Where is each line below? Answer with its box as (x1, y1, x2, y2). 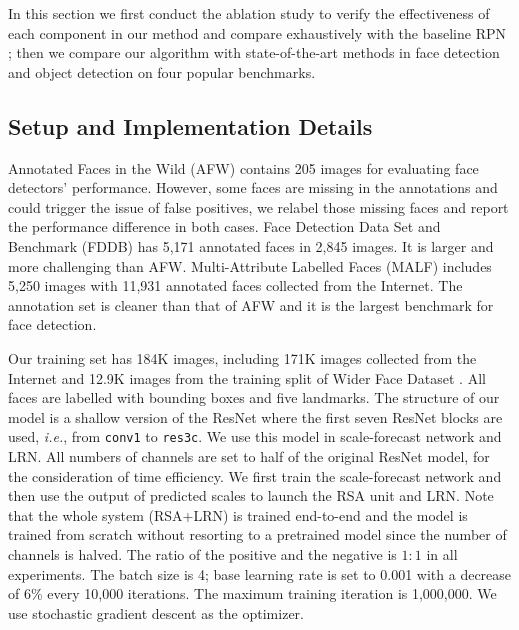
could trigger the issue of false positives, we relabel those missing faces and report (8, 196, 509, 217)
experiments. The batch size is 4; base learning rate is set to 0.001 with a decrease (8, 563, 512, 584)
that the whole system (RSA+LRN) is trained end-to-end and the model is (8, 504, 468, 525)
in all (426, 543, 458, 564)
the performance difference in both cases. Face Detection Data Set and (8, 216, 441, 237)
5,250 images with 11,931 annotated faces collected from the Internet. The (8, 275, 463, 296)
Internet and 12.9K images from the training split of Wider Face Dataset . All (8, 367, 486, 388)
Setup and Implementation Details (8, 110, 373, 141)
